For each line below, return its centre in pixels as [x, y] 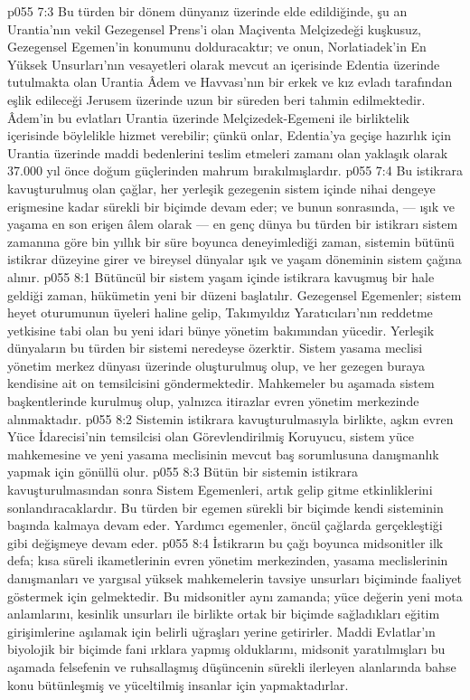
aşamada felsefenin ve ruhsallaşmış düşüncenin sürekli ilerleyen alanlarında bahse [232, 666]
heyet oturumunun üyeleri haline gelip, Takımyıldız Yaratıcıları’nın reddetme [220, 312]
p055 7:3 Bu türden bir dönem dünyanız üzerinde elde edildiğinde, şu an [207, 11]
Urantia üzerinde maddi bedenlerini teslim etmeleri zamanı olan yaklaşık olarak [228, 152]
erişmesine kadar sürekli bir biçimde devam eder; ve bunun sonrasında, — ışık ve [231, 206]
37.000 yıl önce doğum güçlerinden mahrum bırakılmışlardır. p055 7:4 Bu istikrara [235, 170]
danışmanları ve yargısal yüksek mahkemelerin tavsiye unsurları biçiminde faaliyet [235, 578]
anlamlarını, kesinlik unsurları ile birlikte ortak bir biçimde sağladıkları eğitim [224, 614]
